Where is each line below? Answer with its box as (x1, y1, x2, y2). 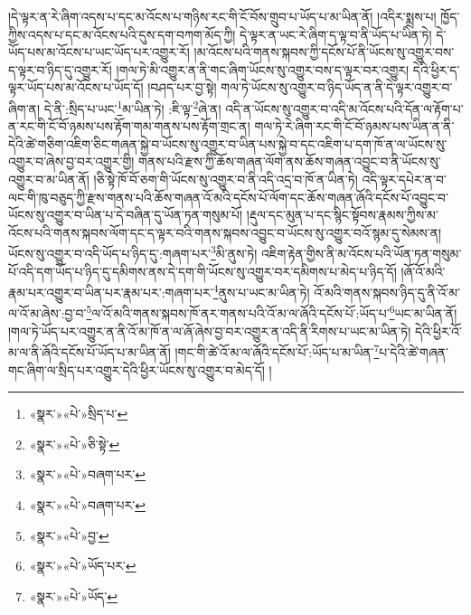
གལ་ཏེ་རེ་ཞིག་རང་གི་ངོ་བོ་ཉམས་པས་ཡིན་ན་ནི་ (254, 117, 455, 136)
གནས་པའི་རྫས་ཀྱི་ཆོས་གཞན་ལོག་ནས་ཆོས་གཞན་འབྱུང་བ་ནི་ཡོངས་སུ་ (138, 152, 441, 171)
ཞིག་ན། (8, 99, 41, 118)
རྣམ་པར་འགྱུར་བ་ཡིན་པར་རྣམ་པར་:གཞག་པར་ (8, 282, 213, 301)
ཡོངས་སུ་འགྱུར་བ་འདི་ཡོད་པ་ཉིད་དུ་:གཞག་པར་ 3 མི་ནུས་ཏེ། (8, 241, 258, 263)
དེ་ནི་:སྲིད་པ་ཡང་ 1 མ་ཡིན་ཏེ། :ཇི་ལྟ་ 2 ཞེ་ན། (43, 96, 221, 118)
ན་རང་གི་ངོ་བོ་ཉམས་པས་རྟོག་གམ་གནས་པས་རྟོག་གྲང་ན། (8, 117, 250, 136)
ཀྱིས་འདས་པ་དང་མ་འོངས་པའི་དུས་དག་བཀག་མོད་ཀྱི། (8, 24, 236, 43)
